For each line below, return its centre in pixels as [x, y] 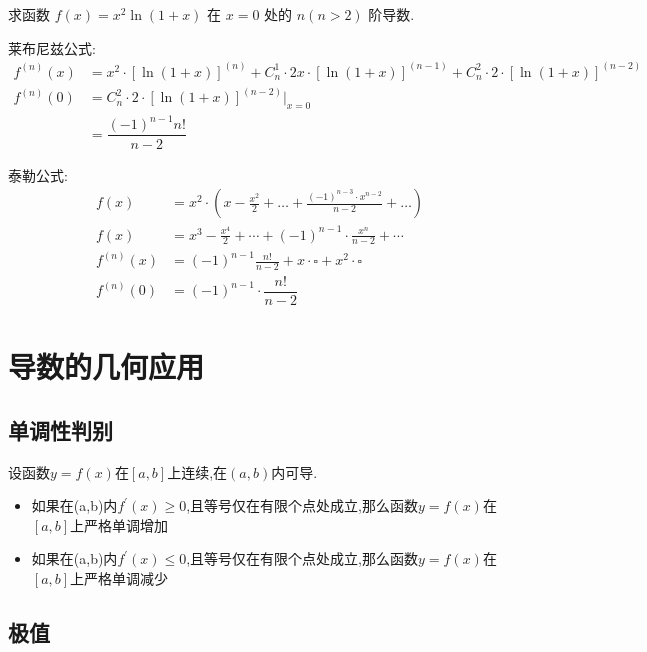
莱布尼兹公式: [52, 47]
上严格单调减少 [119, 577]
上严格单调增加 [119, 524]
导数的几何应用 [106, 366]
